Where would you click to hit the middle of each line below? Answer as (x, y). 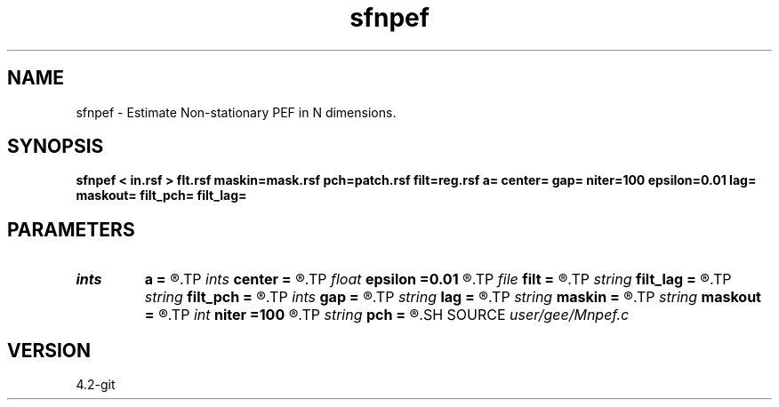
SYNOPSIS (56, 147)
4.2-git (96, 385)
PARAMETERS (71, 229)
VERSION (49, 350)
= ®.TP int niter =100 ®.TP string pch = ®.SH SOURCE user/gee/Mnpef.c (387, 315)
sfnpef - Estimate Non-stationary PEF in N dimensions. (236, 112)
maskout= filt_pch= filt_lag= (161, 196)
